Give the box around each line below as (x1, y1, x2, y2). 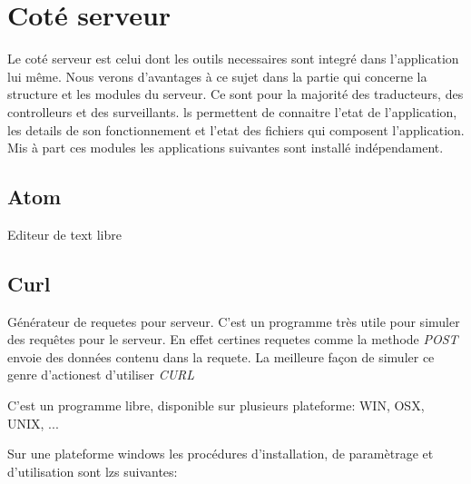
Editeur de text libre (7, 224, 122, 243)
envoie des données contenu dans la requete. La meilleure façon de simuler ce (7, 347, 435, 366)
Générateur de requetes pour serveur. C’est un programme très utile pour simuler (7, 311, 460, 331)
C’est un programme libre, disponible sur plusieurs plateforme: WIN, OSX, (7, 396, 425, 415)
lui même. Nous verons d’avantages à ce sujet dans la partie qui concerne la (7, 66, 427, 85)
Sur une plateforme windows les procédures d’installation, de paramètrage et (7, 444, 434, 463)
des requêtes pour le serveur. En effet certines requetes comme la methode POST (7, 330, 458, 349)
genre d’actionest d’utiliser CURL (7, 365, 195, 384)
